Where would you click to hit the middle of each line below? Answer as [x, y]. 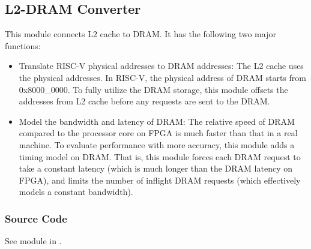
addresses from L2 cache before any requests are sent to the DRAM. [144, 101]
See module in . [33, 241]
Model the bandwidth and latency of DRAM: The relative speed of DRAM [157, 121]
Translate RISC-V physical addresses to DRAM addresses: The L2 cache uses [161, 66]
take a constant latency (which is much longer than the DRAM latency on [155, 168]
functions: [23, 45]
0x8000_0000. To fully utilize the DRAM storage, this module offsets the [153, 89]
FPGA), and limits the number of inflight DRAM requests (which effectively [160, 180]
